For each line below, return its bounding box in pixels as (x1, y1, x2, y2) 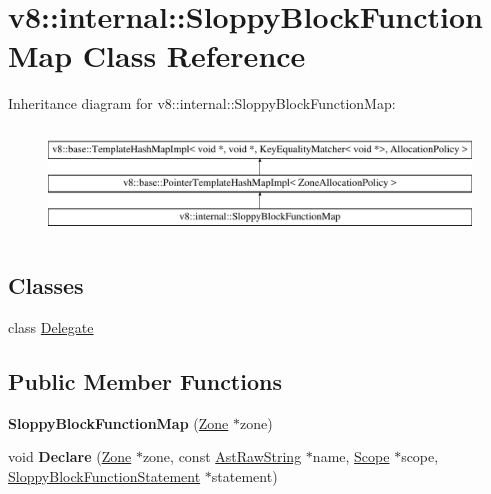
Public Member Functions (8, 365, 282, 396)
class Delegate (8, 316, 94, 337)
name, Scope (312, 446, 390, 467)
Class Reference (82, 35, 306, 76)
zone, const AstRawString (142, 446, 302, 467)
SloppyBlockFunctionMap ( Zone (8, 412, 229, 433)
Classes (8, 270, 84, 301)
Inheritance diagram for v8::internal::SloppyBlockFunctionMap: (8, 93, 396, 114)
